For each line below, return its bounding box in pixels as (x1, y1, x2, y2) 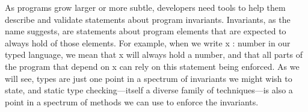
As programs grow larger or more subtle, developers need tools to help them (5, 1, 286, 13)
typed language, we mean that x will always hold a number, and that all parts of (5, 48, 303, 61)
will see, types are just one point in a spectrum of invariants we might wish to (5, 72, 292, 84)
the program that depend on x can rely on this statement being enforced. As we (5, 60, 300, 72)
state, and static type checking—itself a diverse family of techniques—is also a (5, 84, 293, 96)
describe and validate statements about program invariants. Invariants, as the (5, 13, 291, 25)
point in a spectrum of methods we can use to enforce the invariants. (5, 95, 259, 108)
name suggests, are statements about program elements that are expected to (5, 25, 286, 37)
